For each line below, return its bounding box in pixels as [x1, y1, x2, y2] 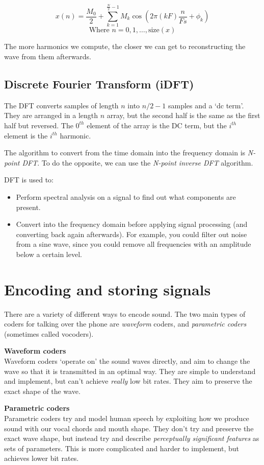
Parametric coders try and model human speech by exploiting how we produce [4, 412, 249, 423]
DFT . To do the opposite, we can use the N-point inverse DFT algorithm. [22, 157, 253, 168]
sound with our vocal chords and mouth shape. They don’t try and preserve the [4, 423, 254, 433]
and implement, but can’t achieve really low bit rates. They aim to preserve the [4, 376, 252, 386]
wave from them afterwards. [4, 51, 91, 61]
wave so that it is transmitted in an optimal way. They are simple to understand [4, 365, 256, 376]
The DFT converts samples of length [4, 100, 119, 110]
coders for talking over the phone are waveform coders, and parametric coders [4, 318, 247, 329]
